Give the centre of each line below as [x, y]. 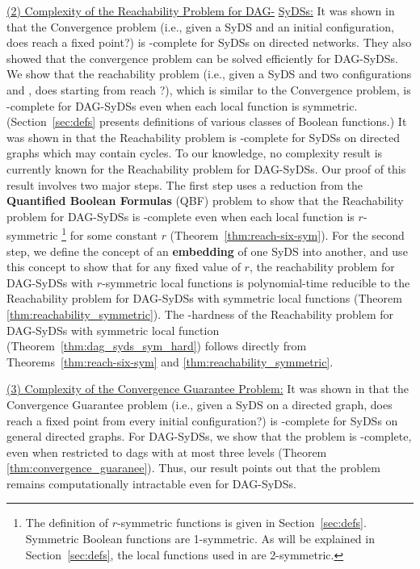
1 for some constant [109, 234]
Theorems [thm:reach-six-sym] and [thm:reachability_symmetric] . [170, 361]
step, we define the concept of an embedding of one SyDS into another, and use [207, 251]
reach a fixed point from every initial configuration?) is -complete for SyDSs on [202, 420]
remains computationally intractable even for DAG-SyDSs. [151, 483]
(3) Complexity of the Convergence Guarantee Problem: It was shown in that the [208, 389]
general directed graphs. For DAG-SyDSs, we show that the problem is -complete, [209, 436]
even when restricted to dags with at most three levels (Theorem [167, 452]
